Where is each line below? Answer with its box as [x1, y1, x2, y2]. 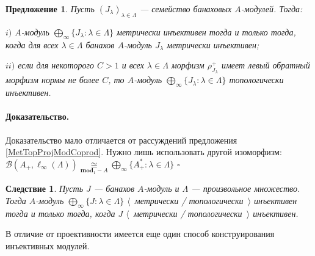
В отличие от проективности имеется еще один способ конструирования [5, 227, 275, 240]
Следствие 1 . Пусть [5, 182, 84, 195]
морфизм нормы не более [5, 73, 100, 86]
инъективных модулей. [5, 239, 90, 252]
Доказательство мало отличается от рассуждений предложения [5, 133, 237, 146]
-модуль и [143, 182, 179, 195]
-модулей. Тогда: [241, 2, 303, 15]
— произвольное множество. [191, 182, 300, 195]
